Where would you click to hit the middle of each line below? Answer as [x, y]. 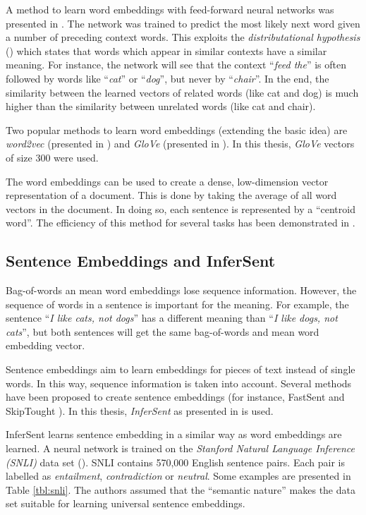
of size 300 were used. [52, 157]
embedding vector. [45, 345]
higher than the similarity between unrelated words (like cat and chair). [161, 106]
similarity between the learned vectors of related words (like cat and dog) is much [182, 92]
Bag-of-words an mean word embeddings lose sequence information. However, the [181, 290]
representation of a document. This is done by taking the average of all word [171, 195]
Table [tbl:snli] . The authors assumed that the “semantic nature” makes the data [181, 489]
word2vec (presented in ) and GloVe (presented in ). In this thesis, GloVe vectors [180, 144]
